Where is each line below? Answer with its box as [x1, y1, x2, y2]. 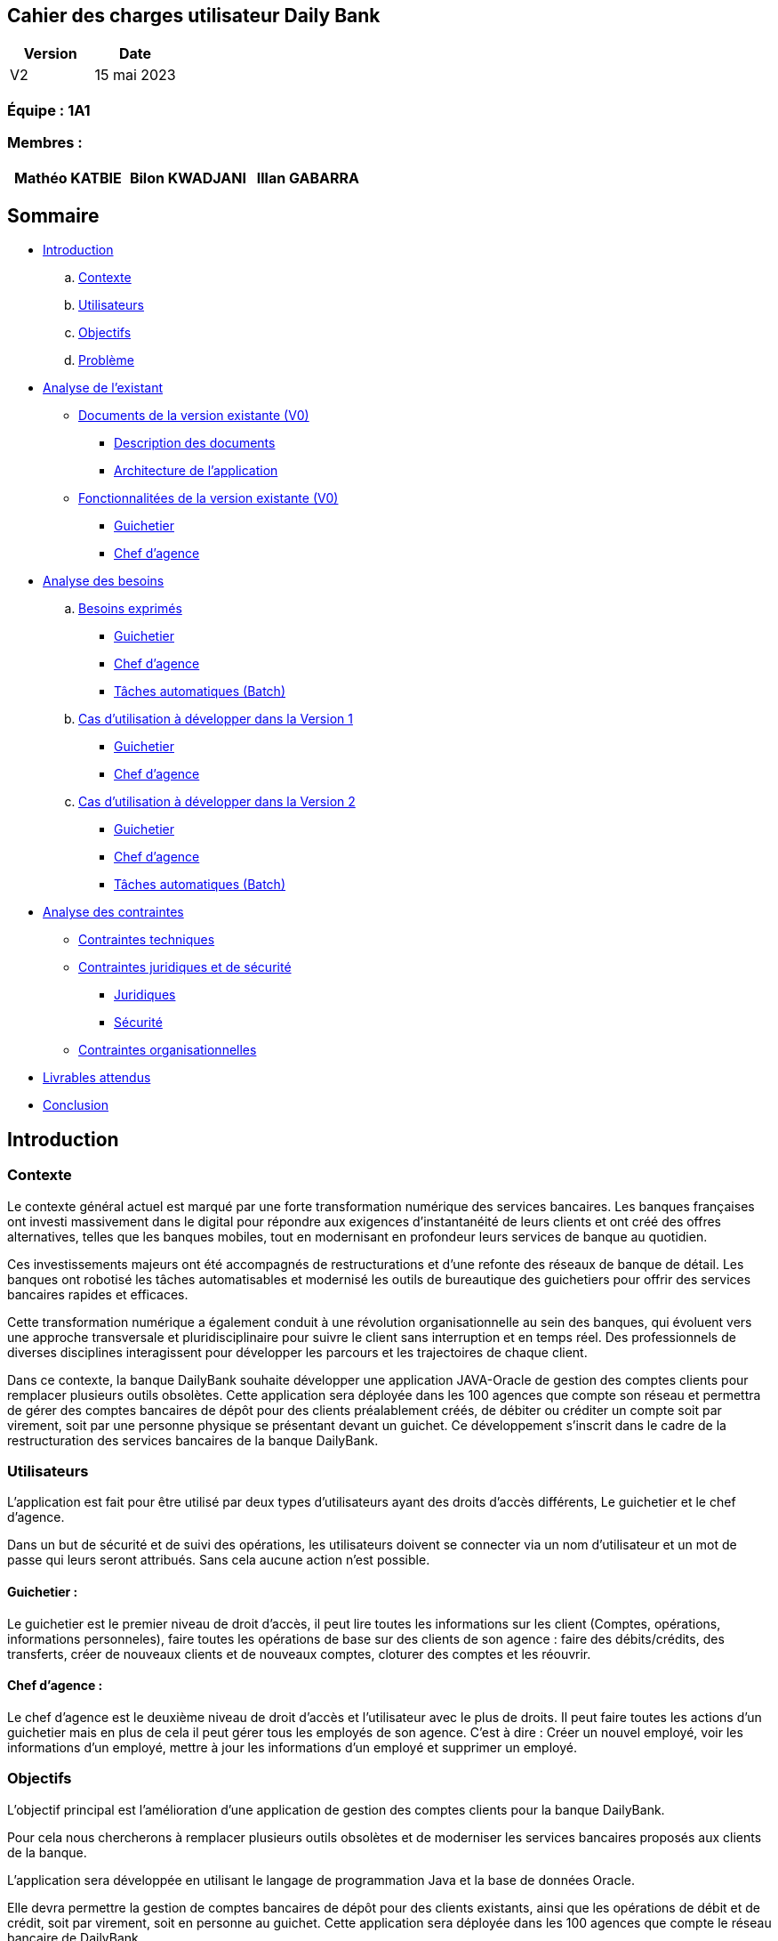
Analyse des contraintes [43, 904, 184, 920]
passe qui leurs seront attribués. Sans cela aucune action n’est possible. [7, 1552, 430, 1568]
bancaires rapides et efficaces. [7, 1286, 188, 1302]
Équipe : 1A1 [7, 101, 91, 119]
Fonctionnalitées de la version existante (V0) [78, 490, 339, 506]
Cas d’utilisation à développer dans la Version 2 [78, 794, 356, 810]
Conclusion [43, 1097, 109, 1113]
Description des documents [114, 435, 276, 451]
